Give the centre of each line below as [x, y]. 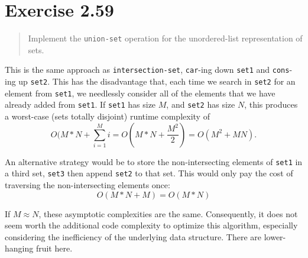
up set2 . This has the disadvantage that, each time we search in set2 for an [157, 81]
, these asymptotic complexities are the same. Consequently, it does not [168, 213]
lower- [275, 236]
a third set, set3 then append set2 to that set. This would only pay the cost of [149, 173]
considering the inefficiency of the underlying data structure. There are [133, 236]
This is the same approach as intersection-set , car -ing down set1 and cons [147, 70]
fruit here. [54, 248]
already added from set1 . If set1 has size [80, 104]
